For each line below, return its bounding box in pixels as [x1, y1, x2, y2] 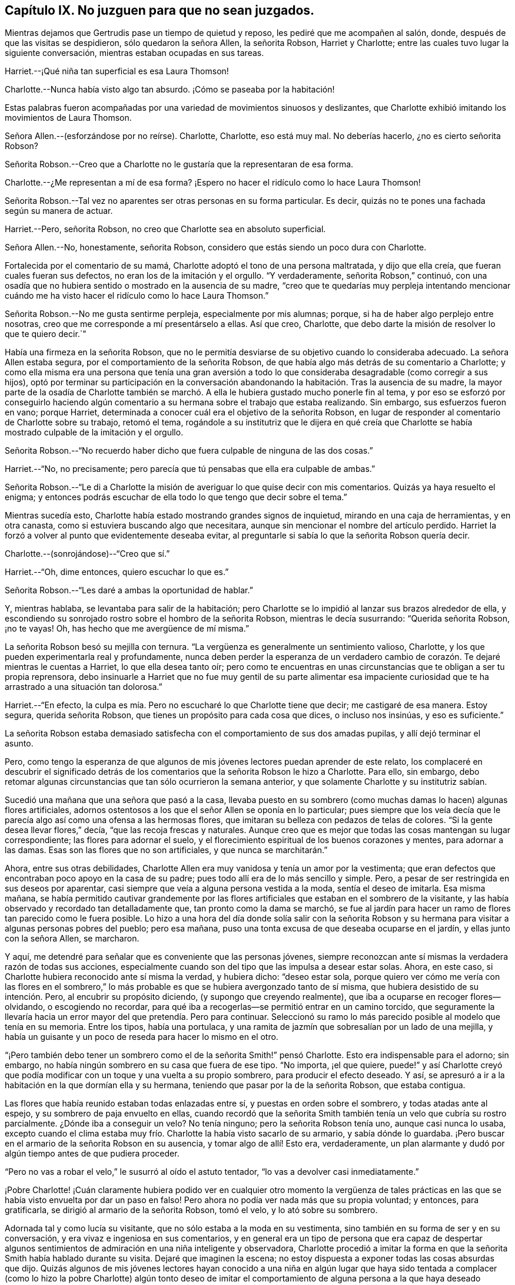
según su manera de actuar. [5, 206, 113, 216]
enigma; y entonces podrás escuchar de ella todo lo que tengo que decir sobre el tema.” [5, 492, 347, 503]
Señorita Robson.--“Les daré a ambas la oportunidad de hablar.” [5, 585, 253, 596]
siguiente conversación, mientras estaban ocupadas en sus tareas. [5, 48, 264, 58]
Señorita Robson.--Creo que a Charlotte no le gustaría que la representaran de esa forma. [5, 159, 354, 170]
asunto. [5, 738, 34, 749]
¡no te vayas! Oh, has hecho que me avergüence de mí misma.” [5, 623, 250, 634]
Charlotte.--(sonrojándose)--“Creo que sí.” [5, 549, 170, 559]
